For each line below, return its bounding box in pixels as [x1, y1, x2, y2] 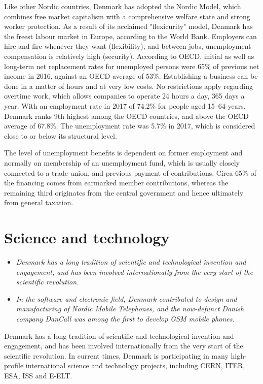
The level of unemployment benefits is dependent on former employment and [4, 147, 243, 158]
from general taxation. [4, 197, 73, 208]
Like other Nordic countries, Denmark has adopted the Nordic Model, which [4, 1, 241, 11]
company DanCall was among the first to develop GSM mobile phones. [16, 313, 235, 324]
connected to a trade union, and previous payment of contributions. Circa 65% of [4, 167, 256, 178]
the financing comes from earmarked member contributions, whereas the [4, 177, 229, 188]
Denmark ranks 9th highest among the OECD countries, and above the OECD [4, 110, 249, 121]
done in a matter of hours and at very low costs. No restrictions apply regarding [4, 80, 253, 91]
